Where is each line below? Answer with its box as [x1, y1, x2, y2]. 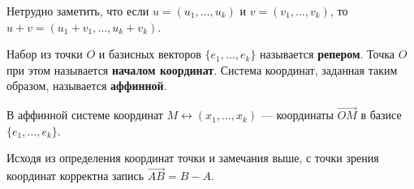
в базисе [360, 106, 402, 123]
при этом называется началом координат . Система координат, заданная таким [6, 61, 398, 78]
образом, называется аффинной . [6, 77, 167, 94]
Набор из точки [6, 45, 83, 62]
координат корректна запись [6, 167, 144, 184]
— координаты [261, 106, 334, 123]
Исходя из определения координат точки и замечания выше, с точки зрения [6, 149, 379, 166]
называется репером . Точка [260, 45, 395, 62]
